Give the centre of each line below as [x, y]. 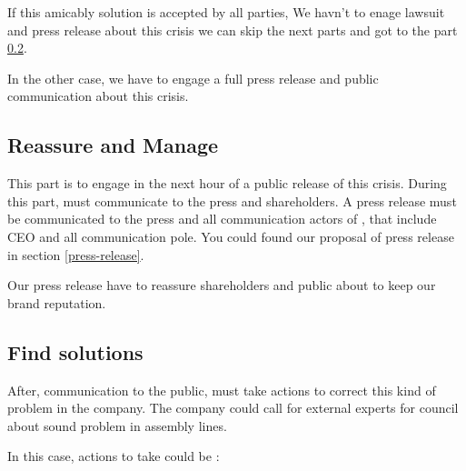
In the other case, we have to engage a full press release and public [193, 78]
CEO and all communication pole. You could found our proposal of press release [231, 236]
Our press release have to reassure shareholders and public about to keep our [222, 285]
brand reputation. [57, 302]
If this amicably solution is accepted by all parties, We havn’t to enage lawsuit [226, 12]
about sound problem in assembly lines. [117, 425]
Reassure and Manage [113, 145]
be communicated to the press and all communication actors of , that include [222, 219]
